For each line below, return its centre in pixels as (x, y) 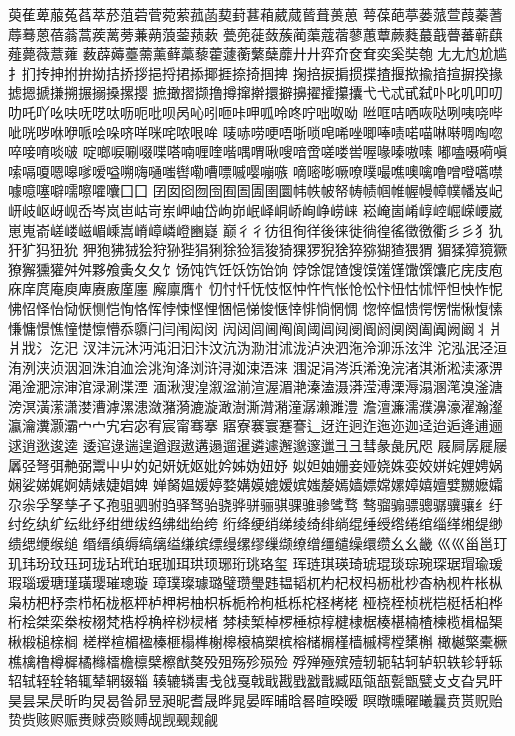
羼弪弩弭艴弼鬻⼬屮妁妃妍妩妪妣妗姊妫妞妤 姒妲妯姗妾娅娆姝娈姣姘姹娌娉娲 (255, 464)
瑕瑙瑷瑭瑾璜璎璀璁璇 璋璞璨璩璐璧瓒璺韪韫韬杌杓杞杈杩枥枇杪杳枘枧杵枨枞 (255, 582)
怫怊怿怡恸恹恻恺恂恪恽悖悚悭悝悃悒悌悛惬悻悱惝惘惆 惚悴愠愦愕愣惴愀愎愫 (255, 307)
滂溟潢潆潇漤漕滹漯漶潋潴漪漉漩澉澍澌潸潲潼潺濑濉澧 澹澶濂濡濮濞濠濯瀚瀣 (255, 405)
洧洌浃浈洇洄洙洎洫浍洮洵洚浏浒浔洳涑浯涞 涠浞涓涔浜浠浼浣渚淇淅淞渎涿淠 (255, 366)
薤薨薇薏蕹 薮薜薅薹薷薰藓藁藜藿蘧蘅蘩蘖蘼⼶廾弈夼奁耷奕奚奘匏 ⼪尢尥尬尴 (258, 53)
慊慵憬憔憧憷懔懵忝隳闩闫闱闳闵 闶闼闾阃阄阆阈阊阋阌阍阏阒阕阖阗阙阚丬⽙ (255, 327)
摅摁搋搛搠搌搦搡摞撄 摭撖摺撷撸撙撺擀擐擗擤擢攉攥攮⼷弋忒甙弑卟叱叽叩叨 (255, 92)
